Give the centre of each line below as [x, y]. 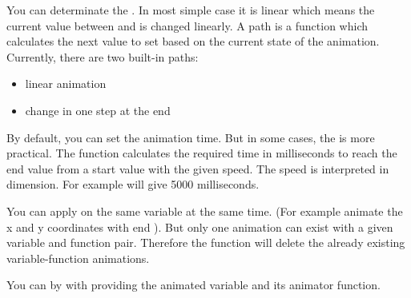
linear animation [66, 83]
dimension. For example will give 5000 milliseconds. [133, 184]
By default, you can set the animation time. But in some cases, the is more [191, 137]
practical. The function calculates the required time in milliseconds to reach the [202, 153]
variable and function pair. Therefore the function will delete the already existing [206, 242]
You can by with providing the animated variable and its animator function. [193, 285]
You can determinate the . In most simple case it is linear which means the [191, 10]
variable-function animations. [78, 258]
